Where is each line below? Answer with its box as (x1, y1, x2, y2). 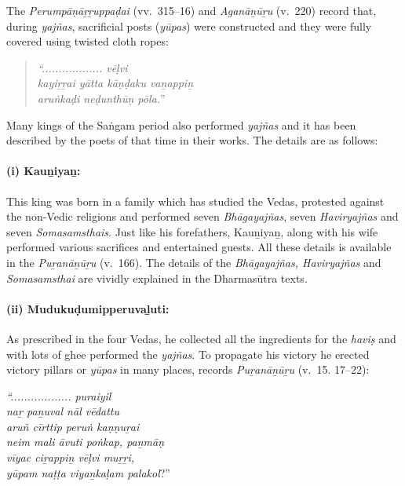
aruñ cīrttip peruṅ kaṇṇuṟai (6, 418, 140, 434)
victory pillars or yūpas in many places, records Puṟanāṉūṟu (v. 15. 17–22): (6, 361, 370, 378)
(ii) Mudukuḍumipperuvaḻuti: (6, 300, 170, 316)
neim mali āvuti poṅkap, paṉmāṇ (6, 433, 165, 450)
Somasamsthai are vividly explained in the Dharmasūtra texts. (6, 269, 308, 286)
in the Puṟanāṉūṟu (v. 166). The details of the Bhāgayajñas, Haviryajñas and (6, 254, 381, 270)
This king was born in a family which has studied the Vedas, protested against (6, 192, 385, 209)
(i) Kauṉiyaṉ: (6, 163, 81, 179)
